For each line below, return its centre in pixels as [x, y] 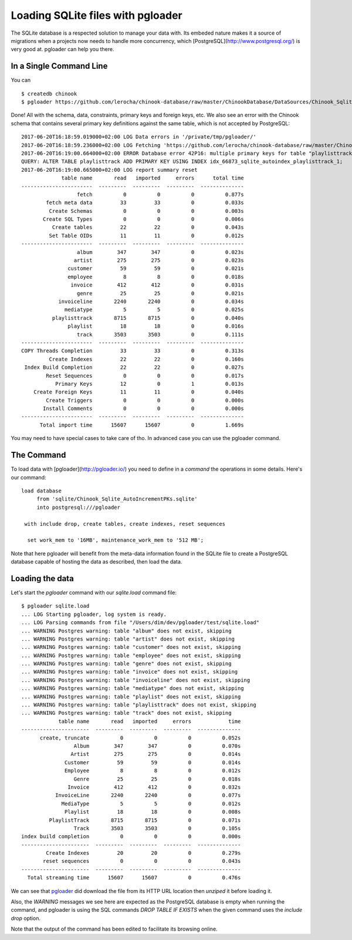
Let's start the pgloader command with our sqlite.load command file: [94, 592]
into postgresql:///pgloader [78, 507]
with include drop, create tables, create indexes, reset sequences [125, 524]
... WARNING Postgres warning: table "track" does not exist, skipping [126, 713]
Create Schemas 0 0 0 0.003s [146, 211]
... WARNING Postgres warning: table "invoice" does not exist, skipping [130, 672]
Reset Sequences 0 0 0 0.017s [145, 376]
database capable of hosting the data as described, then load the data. [97, 562]
